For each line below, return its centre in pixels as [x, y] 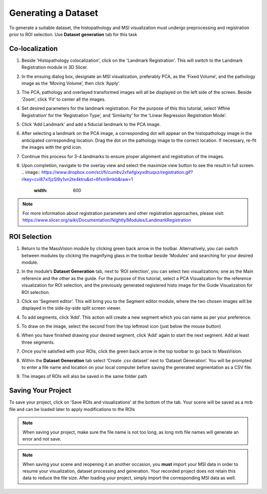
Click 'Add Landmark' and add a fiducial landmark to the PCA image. [91, 124]
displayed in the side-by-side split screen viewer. [71, 308]
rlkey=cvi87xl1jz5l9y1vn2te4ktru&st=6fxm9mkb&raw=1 [77, 179]
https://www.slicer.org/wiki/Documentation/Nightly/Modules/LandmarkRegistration [107, 220]
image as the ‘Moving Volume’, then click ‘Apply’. [71, 83]
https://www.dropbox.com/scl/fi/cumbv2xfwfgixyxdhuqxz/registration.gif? [117, 172]
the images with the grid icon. [52, 147]
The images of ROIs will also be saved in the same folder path [84, 376]
